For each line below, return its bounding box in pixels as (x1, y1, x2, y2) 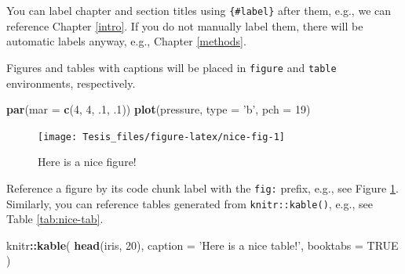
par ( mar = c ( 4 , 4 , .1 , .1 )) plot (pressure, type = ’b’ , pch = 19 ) (6, 101, 311, 117)
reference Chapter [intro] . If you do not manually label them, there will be (6, 17, 363, 34)
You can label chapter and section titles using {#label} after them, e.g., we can (6, 2, 392, 18)
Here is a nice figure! (38, 153, 137, 170)
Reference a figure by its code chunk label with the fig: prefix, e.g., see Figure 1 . (6, 179, 399, 196)
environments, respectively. (6, 74, 136, 91)
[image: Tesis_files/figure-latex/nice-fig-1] (38, 131, 285, 142)
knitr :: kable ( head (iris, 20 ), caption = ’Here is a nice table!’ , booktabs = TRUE (6, 236, 399, 253)
